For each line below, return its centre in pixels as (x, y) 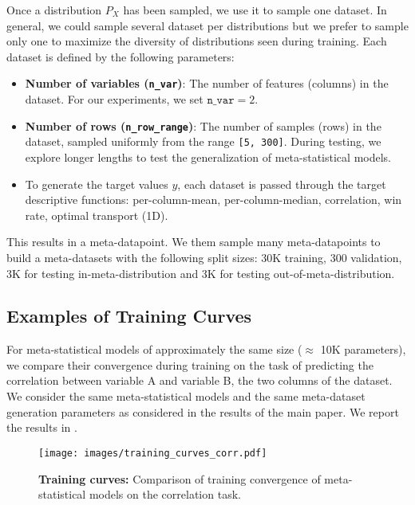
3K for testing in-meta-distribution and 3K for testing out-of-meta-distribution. (201, 273)
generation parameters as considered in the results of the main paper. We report (203, 411)
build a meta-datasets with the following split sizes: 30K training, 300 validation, (204, 257)
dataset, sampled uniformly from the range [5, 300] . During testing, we (203, 141)
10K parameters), (363, 349)
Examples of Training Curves (129, 316)
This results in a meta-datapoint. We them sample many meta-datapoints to (194, 242)
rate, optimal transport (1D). (97, 215)
